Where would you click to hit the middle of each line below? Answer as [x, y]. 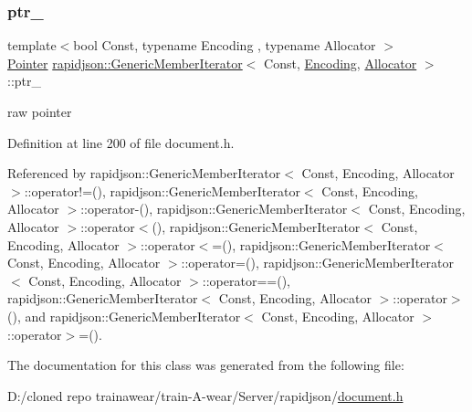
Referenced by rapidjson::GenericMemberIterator [144, 173]
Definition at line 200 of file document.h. [121, 142]
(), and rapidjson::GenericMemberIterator [124, 316]
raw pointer [40, 111]
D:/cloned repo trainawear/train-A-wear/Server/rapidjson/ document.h [205, 395]
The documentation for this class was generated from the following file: [206, 365]
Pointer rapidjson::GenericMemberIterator [125, 63]
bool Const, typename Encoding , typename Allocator [225, 45]
